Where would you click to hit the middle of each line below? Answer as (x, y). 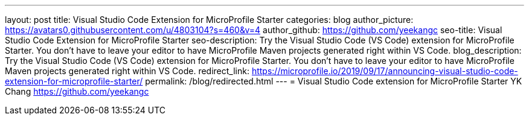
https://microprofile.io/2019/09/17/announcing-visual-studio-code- (385, 71)
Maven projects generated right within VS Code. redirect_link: (127, 71)
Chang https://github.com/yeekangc (77, 91)
